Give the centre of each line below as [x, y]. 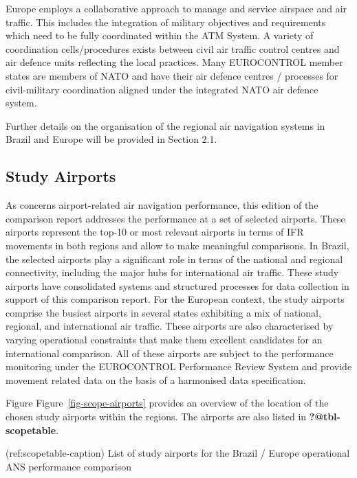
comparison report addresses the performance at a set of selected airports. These [175, 218]
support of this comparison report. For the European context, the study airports [175, 299]
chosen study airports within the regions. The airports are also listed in [156, 417]
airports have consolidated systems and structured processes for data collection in [177, 285]
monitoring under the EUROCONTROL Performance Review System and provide [179, 366]
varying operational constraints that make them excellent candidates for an [164, 340]
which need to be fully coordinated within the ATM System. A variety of [160, 35]
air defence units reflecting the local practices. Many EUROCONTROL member [174, 62]
